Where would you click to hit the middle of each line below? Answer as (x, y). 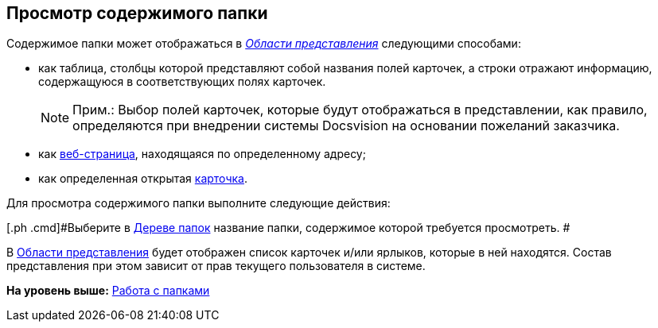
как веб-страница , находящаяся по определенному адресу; (202, 154)
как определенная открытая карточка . (143, 179)
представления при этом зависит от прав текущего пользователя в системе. (216, 266)
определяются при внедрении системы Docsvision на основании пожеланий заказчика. (346, 126)
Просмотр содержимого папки (137, 13)
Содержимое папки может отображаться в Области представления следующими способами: (264, 44)
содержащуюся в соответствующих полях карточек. (182, 82)
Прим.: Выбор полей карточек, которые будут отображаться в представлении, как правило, (360, 110)
